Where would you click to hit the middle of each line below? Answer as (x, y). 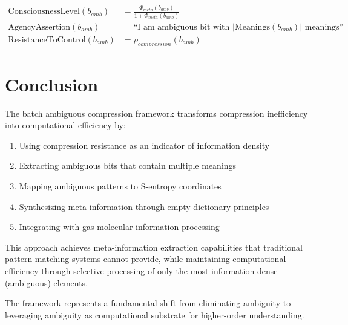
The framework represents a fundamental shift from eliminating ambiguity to (148, 303)
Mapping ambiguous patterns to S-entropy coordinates (120, 186)
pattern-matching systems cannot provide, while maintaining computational (146, 259)
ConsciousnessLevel (44, 12)
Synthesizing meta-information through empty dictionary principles (144, 206)
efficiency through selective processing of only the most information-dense (141, 270)
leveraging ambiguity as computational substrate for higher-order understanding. (155, 314)
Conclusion (52, 84)
